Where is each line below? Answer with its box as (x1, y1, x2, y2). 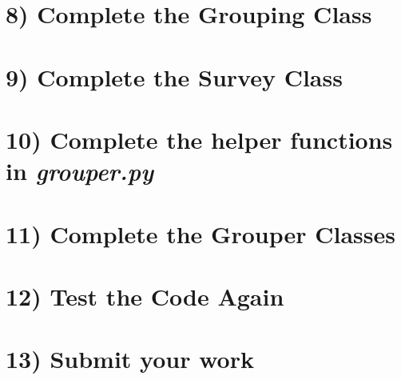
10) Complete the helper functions (6, 122, 393, 155)
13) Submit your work (6, 342, 254, 375)
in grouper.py (6, 154, 153, 188)
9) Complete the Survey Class (6, 60, 343, 93)
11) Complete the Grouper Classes (6, 217, 395, 250)
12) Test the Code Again (6, 279, 284, 312)
